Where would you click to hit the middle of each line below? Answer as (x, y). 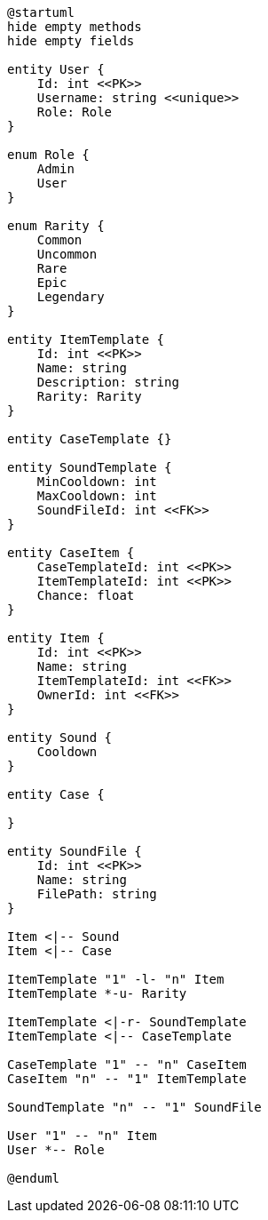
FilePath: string (97, 894)
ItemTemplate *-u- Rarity (97, 993)
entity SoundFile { (75, 851)
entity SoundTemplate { (90, 467)
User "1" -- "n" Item (82, 1136)
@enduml (34, 1178)
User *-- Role (56, 1150)
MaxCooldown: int (97, 496)
